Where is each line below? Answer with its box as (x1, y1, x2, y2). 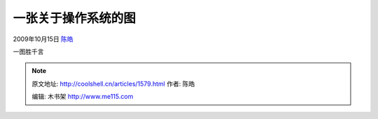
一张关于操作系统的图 (13, 10, 136, 26)
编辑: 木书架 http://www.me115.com (31, 93, 134, 101)
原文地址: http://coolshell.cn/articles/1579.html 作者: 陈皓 (31, 79, 195, 88)
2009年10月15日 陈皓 (13, 35, 73, 43)
